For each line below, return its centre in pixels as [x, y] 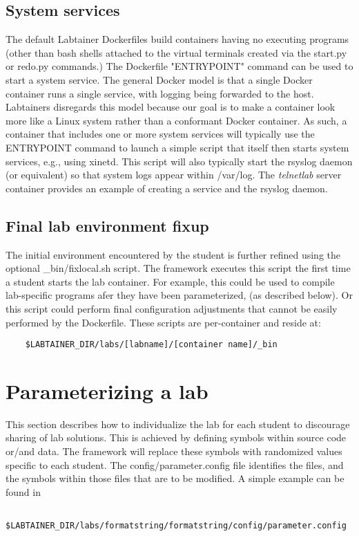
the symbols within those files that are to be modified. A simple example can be [175, 478]
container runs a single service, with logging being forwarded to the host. [160, 93]
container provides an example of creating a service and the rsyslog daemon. [167, 188]
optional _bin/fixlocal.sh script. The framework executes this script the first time [178, 268]
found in [23, 491]
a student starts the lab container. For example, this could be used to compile [170, 281]
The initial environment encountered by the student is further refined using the [173, 254]
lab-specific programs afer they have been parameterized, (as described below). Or [179, 295]
